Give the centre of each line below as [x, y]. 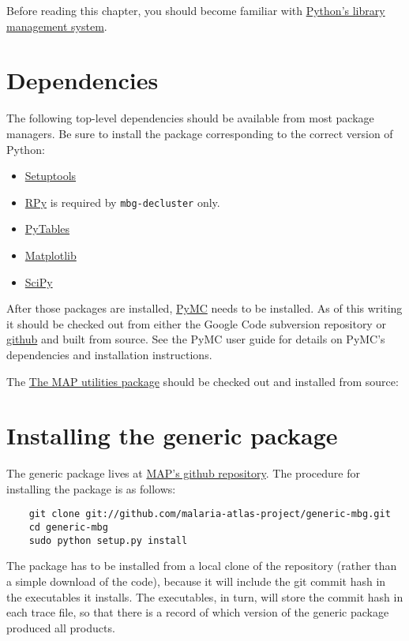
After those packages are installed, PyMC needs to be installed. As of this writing [204, 308]
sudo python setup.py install [108, 540]
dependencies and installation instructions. [109, 354]
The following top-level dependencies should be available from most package [190, 118]
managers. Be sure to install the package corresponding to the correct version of [200, 133]
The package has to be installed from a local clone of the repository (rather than [202, 566]
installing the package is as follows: [91, 488]
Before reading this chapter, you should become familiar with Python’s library [196, 10]
